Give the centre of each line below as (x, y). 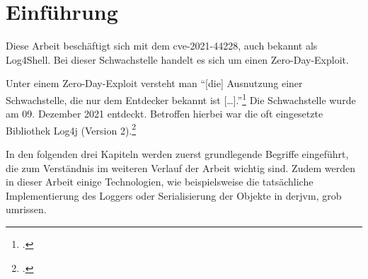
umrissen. (26, 209)
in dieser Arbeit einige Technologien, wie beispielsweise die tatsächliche (160, 182)
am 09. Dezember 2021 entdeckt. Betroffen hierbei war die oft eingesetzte (165, 114)
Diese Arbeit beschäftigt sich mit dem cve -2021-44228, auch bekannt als (162, 46)
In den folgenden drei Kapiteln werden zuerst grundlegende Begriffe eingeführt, (177, 154)
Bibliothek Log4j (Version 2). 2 (71, 129)
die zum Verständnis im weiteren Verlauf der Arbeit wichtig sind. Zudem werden (180, 167)
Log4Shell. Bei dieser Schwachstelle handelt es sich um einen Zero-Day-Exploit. (177, 59)
